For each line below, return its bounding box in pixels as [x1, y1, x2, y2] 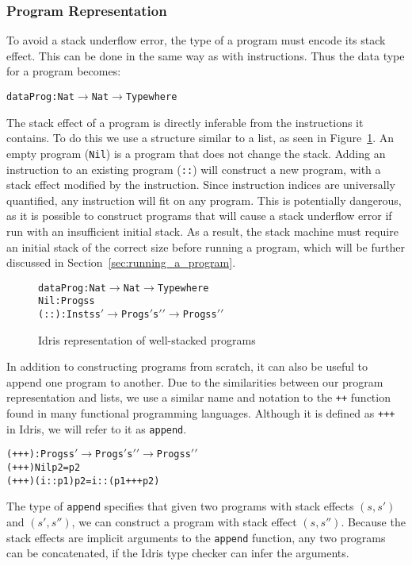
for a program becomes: [6, 63, 121, 79]
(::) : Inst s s [38, 309, 101, 321]
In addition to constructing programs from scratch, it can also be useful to [6, 358, 368, 375]
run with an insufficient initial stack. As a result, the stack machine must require [6, 222, 399, 239]
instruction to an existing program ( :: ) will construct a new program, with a [6, 160, 381, 177]
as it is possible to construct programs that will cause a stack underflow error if [6, 207, 392, 224]
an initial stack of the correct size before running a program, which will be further [6, 238, 405, 255]
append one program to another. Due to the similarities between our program [6, 373, 383, 390]
